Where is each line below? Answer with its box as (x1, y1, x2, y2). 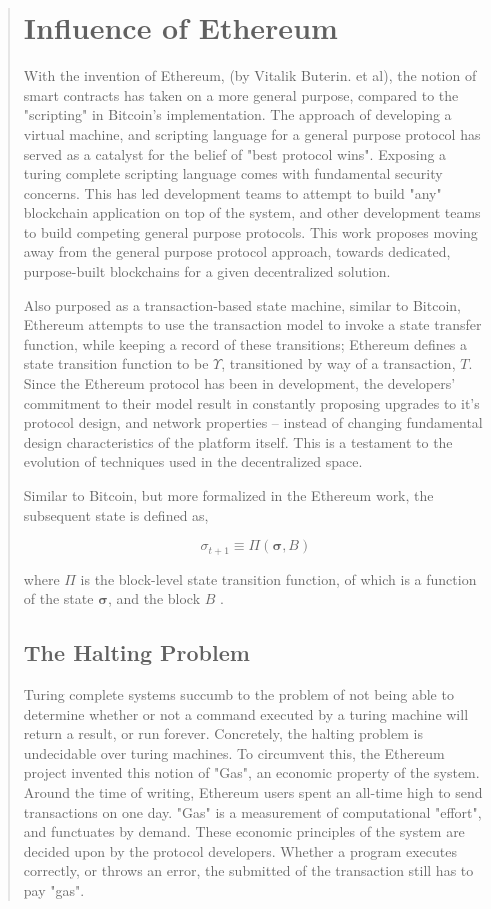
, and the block (107, 588, 201, 609)
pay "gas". (23, 879, 85, 900)
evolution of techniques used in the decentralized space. (23, 451, 363, 472)
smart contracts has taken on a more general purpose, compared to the (23, 84, 459, 105)
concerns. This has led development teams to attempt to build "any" (23, 182, 442, 203)
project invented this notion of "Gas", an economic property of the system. (23, 762, 480, 783)
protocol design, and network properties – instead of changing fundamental (23, 412, 483, 433)
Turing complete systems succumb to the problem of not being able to (23, 684, 454, 705)
